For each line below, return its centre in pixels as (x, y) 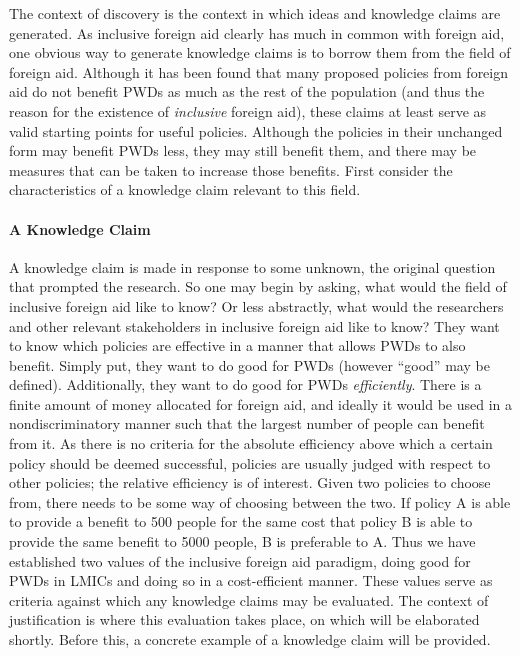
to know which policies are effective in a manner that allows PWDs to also (237, 345)
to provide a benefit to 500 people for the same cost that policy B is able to (241, 521)
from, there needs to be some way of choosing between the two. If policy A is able (260, 501)
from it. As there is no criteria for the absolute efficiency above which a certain (251, 443)
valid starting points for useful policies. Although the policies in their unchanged (256, 130)
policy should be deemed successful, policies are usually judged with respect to (250, 462)
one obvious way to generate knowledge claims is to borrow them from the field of (260, 52)
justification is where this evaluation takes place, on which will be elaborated (244, 619)
